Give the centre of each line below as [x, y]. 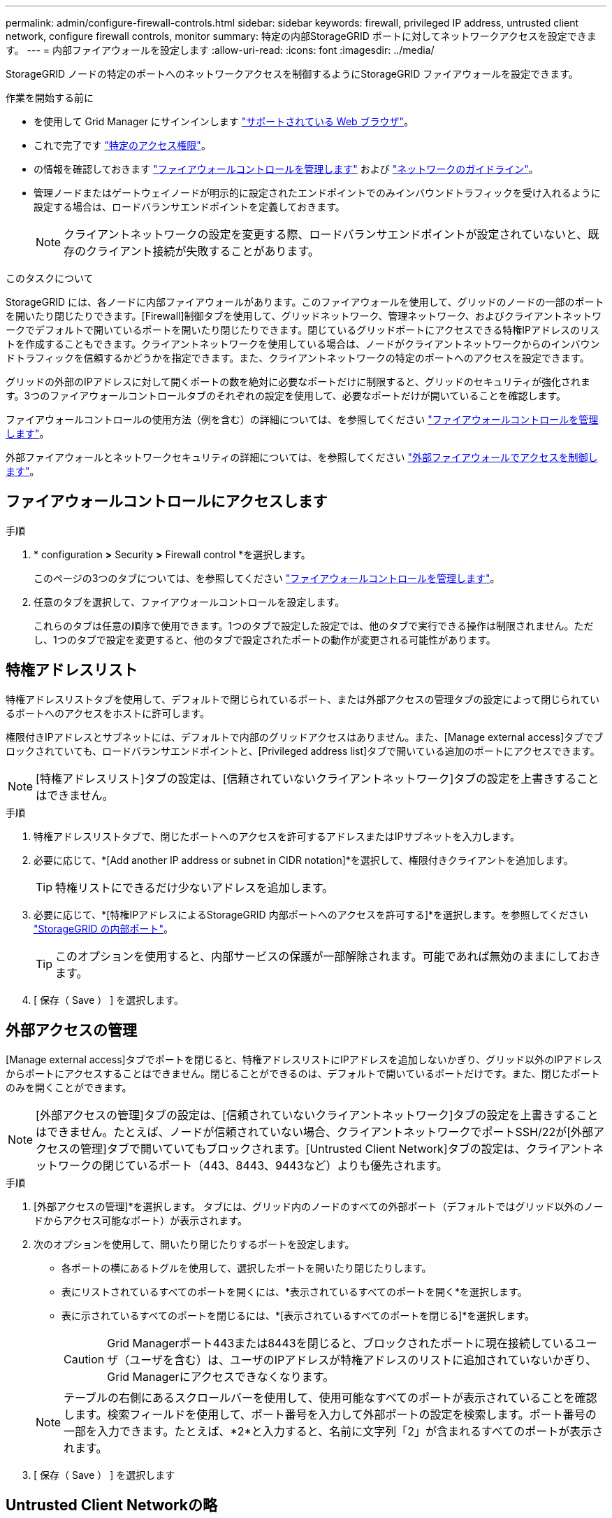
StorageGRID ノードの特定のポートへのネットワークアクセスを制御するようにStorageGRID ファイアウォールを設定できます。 [292, 74]
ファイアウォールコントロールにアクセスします [167, 502]
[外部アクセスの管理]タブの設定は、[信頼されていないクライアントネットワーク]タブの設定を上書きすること [317, 1115]
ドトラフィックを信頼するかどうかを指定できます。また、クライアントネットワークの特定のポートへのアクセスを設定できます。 [298, 358]
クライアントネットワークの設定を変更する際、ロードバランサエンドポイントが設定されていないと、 [326, 234]
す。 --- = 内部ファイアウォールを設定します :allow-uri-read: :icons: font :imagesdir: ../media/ [220, 50]
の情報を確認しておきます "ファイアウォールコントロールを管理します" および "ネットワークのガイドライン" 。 [286, 169]
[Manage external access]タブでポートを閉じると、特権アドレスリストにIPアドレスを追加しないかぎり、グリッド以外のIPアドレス [304, 1059]
